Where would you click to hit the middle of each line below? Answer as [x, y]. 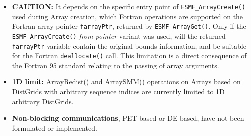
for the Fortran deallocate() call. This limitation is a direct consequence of [129, 55]
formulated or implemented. [55, 127]
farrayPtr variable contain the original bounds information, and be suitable [129, 45]
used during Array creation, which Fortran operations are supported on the [127, 16]
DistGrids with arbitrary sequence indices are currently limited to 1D [118, 92]
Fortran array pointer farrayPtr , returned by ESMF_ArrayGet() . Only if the [129, 26]
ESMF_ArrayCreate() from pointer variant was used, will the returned [119, 35]
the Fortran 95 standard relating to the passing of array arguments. [116, 65]
